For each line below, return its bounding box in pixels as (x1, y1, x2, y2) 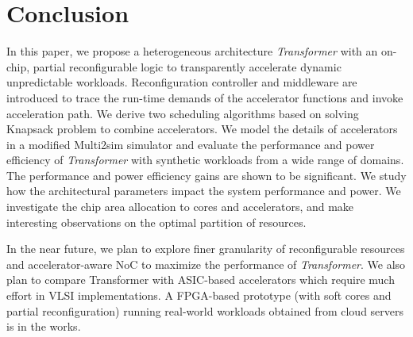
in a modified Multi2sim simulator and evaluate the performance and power (6, 136, 375, 152)
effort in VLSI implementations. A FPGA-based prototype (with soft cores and (6, 287, 392, 304)
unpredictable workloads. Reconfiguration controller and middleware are (6, 74, 357, 90)
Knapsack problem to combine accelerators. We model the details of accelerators (6, 121, 398, 137)
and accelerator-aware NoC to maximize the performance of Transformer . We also (6, 255, 406, 272)
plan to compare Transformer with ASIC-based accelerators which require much (6, 271, 395, 288)
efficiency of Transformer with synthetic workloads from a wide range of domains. (6, 151, 404, 168)
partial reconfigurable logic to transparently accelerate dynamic (33, 58, 342, 75)
